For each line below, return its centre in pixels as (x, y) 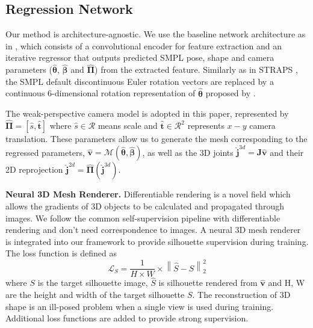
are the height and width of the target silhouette (95, 294)
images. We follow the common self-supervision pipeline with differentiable (143, 218)
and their (287, 152)
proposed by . (231, 93)
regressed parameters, (45, 152)
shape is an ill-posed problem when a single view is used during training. (140, 306)
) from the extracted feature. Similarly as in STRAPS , (196, 70)
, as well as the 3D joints (188, 152)
